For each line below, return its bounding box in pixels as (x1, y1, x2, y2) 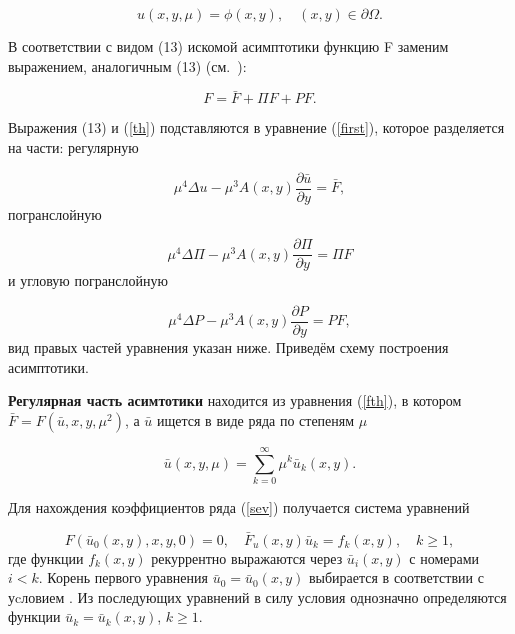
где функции (8, 547, 84, 568)
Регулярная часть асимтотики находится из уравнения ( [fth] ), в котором (8, 390, 462, 411)
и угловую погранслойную (8, 270, 169, 291)
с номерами (409, 547, 480, 568)
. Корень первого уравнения (38, 567, 208, 588)
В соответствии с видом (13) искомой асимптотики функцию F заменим (8, 36, 449, 56)
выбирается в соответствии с (308, 567, 484, 588)
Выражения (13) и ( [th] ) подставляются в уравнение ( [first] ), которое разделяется (8, 117, 505, 138)
